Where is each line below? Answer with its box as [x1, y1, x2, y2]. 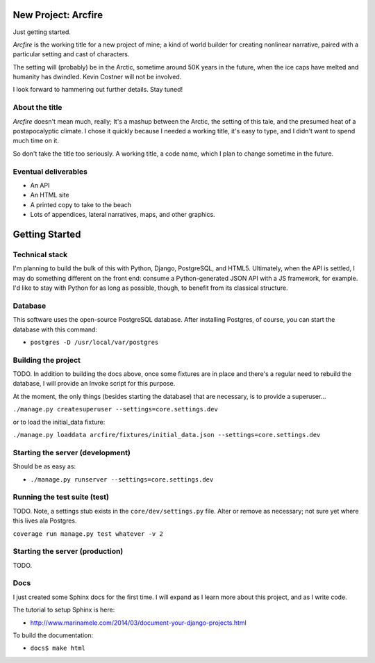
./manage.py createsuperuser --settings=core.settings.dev [12, 405, 219, 414]
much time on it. [12, 136, 59, 145]
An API [30, 181, 50, 189]
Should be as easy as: [12, 462, 76, 470]
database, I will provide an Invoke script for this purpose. [12, 379, 176, 388]
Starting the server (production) [12, 546, 124, 556]
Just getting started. [12, 28, 71, 36]
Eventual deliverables [12, 167, 88, 177]
